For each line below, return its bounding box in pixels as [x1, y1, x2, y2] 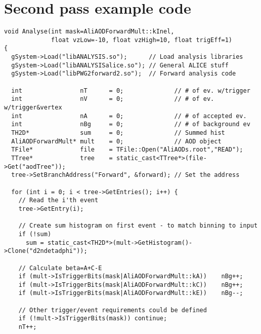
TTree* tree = [11, 154, 113, 162]
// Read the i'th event [18, 197, 99, 204]
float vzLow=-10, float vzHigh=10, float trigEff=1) [51, 36, 233, 44]
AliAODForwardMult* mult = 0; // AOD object [11, 137, 222, 145]
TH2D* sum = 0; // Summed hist [11, 129, 225, 136]
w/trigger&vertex [4, 104, 62, 112]
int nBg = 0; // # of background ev [11, 121, 250, 128]
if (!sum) [18, 230, 52, 238]
